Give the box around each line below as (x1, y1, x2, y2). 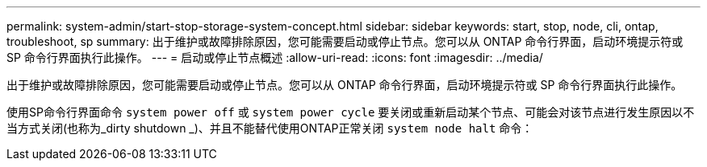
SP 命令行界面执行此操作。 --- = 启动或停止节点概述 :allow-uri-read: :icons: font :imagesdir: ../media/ (6, 51, 543, 64)
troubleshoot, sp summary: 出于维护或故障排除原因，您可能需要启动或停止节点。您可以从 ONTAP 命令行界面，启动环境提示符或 (6, 35, 684, 48)
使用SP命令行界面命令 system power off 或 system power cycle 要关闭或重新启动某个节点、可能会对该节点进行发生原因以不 (6, 105, 695, 119)
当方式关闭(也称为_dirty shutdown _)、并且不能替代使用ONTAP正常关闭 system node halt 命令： (6, 121, 533, 135)
